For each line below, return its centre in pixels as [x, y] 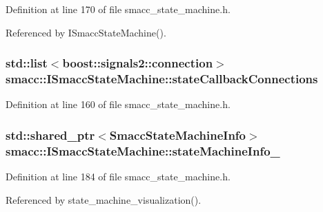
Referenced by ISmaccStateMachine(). [86, 32]
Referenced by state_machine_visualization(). [104, 199]
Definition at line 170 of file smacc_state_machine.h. [118, 9]
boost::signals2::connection [138, 63]
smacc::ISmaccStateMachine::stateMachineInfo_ [143, 150]
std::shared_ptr [50, 135]
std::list [27, 63]
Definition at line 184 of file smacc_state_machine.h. [118, 177]
